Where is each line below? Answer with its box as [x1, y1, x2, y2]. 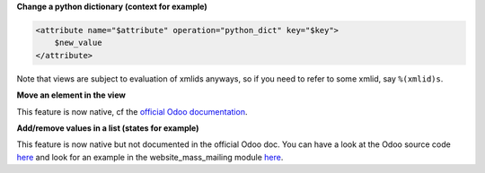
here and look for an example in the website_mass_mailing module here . [16, 151, 284, 162]
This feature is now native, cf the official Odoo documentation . [16, 106, 248, 117]
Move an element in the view [16, 90, 126, 100]
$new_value [54, 38, 102, 48]
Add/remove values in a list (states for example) [16, 122, 199, 134]
